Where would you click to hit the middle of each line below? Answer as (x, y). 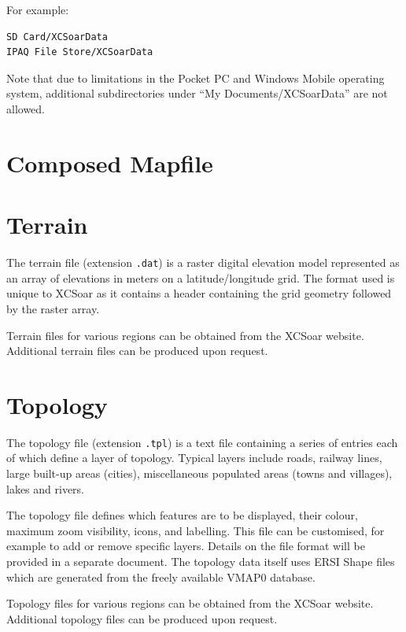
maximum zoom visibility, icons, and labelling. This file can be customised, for (196, 530)
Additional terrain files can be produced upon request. (137, 351)
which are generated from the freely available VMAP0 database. (161, 577)
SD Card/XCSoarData (57, 37)
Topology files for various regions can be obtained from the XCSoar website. (190, 603)
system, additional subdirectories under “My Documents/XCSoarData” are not (197, 93)
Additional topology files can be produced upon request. (142, 618)
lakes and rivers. (46, 488)
